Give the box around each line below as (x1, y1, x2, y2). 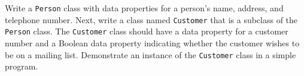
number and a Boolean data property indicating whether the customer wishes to (5, 36, 300, 49)
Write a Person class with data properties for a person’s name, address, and (5, 2, 284, 14)
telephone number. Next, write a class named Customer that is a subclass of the (5, 13, 298, 26)
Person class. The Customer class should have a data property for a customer (5, 25, 288, 37)
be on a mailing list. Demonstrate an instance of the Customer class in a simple (5, 48, 296, 61)
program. (5, 60, 38, 72)
